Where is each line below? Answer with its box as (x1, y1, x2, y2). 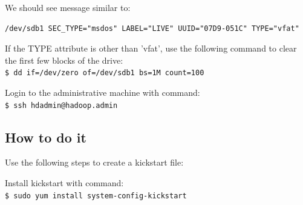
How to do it (5, 127, 86, 146)
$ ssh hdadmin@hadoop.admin (5, 101, 118, 110)
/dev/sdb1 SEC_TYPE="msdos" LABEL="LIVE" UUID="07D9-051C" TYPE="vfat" (5, 24, 299, 33)
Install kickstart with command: (5, 176, 124, 189)
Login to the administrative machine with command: (5, 86, 200, 99)
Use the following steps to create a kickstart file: (5, 156, 184, 169)
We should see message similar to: (5, 1, 131, 13)
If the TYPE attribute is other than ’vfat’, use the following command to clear (5, 42, 297, 55)
